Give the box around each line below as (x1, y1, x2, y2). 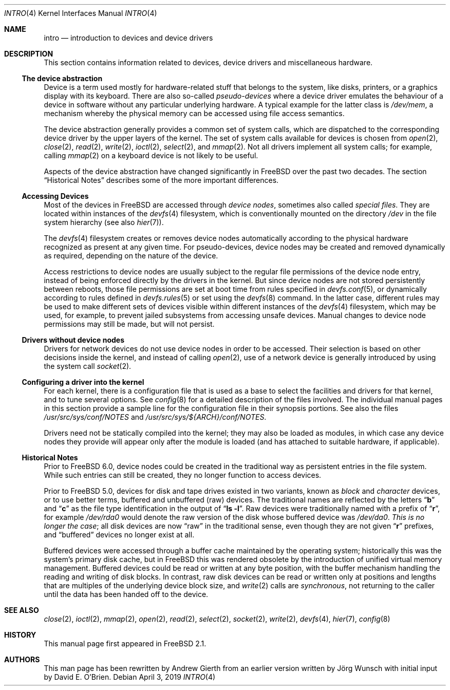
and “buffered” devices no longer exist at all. (44, 530, 195, 539)
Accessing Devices (22, 192, 89, 200)
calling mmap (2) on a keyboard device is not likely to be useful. (44, 151, 258, 160)
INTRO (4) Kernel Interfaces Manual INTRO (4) (4, 9, 157, 17)
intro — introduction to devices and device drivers (44, 33, 213, 42)
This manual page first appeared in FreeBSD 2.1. (44, 639, 207, 648)
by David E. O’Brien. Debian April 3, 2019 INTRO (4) (44, 673, 216, 681)
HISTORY (4, 630, 36, 639)
